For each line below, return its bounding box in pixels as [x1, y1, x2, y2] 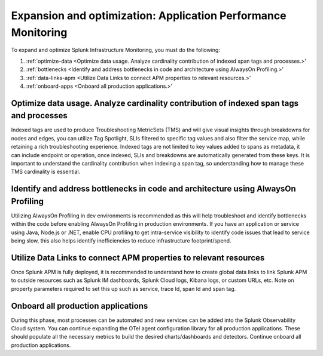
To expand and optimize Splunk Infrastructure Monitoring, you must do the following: [11, 47, 221, 54]
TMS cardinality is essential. [11, 168, 81, 176]
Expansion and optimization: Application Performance [11, 9, 287, 22]
